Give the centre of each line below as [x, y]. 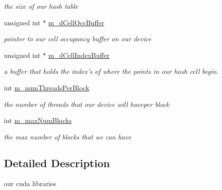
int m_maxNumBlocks [38, 120]
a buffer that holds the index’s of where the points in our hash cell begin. [111, 71]
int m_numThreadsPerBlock [47, 87]
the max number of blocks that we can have [68, 136]
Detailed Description [57, 163]
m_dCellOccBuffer [76, 22]
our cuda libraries [30, 183]
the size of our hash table [41, 6]
